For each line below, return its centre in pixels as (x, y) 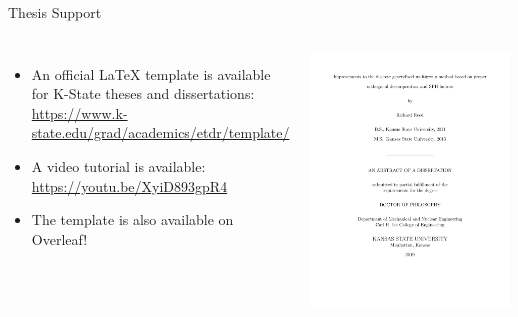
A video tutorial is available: (118, 165)
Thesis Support (55, 12)
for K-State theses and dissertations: (143, 93)
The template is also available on (132, 219)
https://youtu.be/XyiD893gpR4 (129, 185)
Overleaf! (59, 238)
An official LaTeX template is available (151, 73)
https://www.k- (79, 112)
